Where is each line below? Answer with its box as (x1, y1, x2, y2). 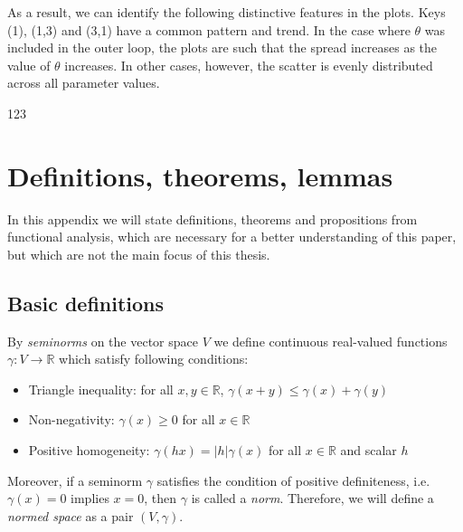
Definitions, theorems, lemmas (7, 157, 393, 194)
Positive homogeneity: (28, 441, 150, 460)
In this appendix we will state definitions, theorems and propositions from (7, 209, 418, 228)
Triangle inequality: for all (28, 379, 174, 398)
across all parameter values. (7, 73, 160, 92)
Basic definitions (7, 289, 165, 317)
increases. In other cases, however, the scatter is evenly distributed (64, 55, 433, 74)
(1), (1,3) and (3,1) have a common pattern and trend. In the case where (7, 20, 411, 39)
